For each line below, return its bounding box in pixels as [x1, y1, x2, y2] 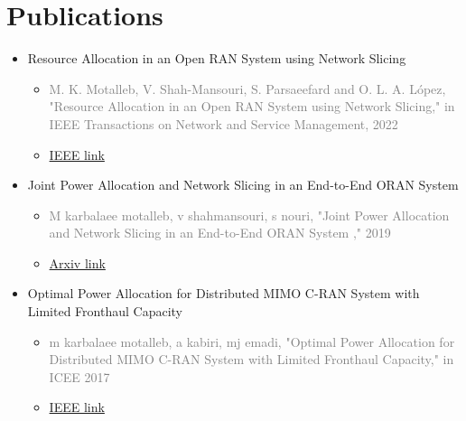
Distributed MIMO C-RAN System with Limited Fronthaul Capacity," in [49, 350, 454, 369]
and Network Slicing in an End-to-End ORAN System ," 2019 [49, 223, 391, 242]
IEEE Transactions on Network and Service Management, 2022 [49, 114, 398, 133]
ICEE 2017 [49, 367, 110, 386]
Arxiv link [49, 253, 106, 272]
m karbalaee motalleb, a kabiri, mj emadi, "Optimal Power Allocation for [49, 332, 455, 351]
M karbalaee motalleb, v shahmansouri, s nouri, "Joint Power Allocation [49, 205, 450, 224]
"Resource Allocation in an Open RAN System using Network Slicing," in [49, 97, 455, 116]
